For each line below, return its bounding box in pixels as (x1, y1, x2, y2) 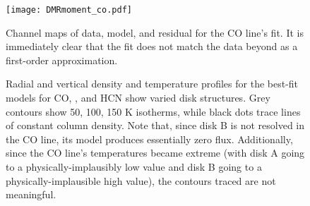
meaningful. (6, 187, 56, 202)
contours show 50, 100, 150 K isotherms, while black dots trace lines (6, 104, 301, 119)
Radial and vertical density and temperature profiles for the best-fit (6, 76, 299, 91)
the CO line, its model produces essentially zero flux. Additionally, (6, 131, 293, 146)
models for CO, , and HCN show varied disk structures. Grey (6, 90, 270, 105)
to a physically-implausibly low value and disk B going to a (6, 159, 262, 174)
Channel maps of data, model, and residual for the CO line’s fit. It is (6, 25, 304, 40)
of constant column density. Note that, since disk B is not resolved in (6, 118, 305, 133)
